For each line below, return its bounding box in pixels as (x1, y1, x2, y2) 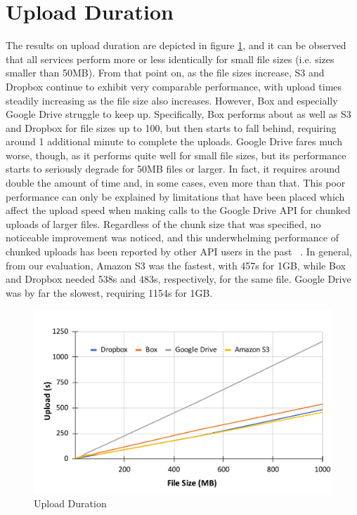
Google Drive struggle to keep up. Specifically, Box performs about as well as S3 (6, 107, 351, 121)
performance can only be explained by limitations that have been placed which (6, 189, 345, 203)
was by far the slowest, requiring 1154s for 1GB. (6, 285, 213, 300)
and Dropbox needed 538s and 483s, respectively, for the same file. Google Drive (6, 272, 351, 286)
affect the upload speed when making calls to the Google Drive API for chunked (6, 203, 351, 218)
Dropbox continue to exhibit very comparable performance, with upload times (6, 79, 342, 93)
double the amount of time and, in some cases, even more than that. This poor (6, 175, 346, 190)
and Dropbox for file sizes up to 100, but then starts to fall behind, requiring (6, 120, 337, 135)
